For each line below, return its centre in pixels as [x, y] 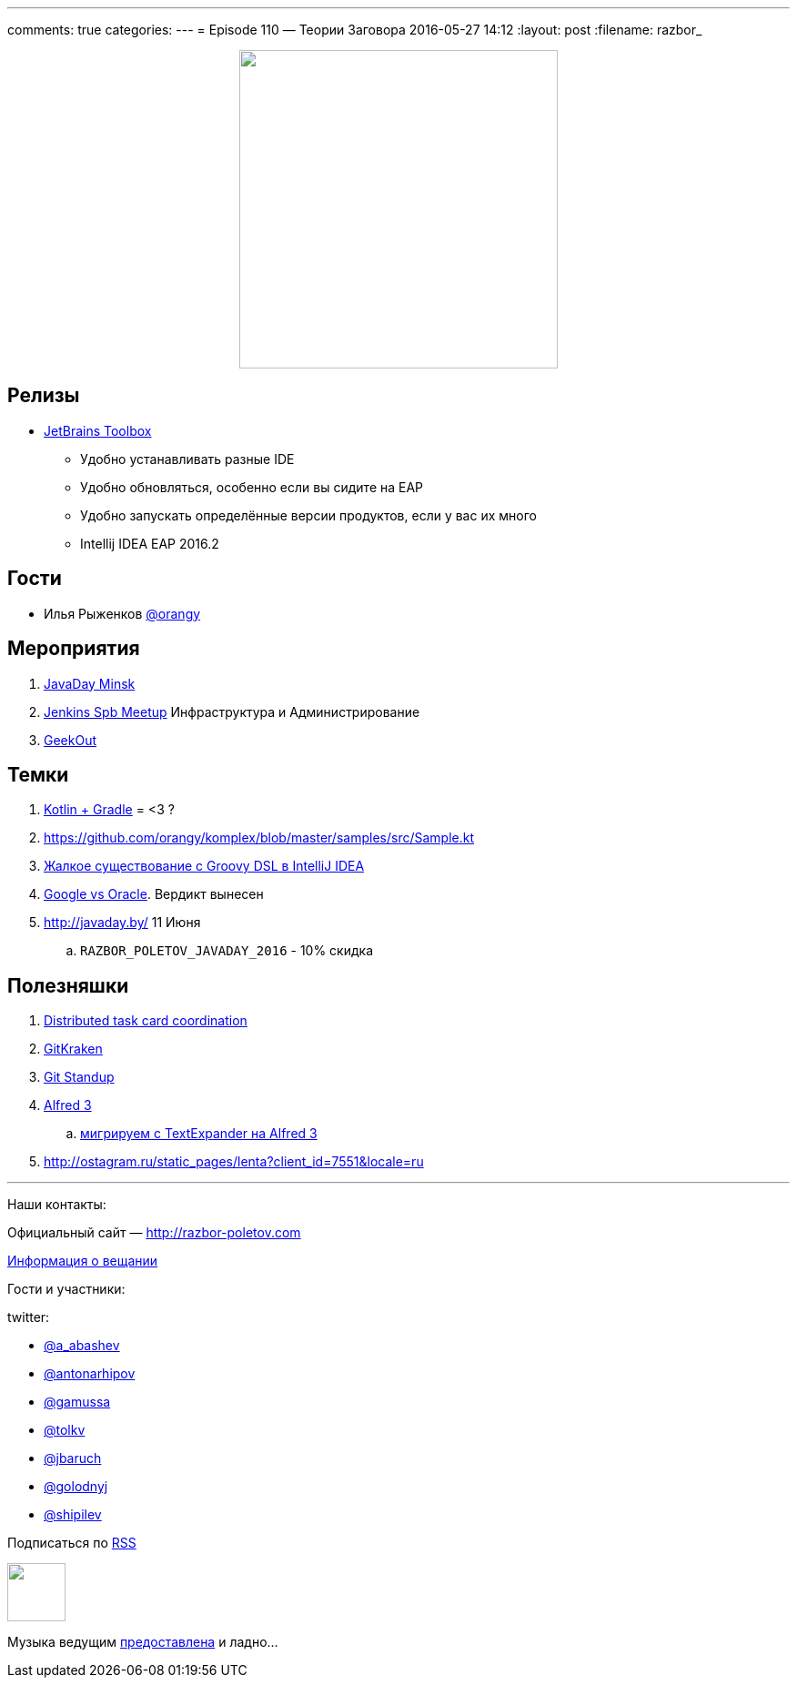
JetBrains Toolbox [98, 430]
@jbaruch [73, 1458]
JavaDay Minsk [90, 683]
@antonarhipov [90, 1374]
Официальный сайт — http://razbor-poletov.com [154, 1233]
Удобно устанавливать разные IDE [187, 459]
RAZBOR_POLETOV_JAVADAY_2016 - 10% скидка [227, 951]
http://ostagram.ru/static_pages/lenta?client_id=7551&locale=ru [234, 1162]
